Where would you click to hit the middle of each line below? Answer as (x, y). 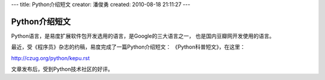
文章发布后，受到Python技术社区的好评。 (62, 69)
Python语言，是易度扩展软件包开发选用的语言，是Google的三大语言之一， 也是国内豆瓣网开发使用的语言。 (143, 35)
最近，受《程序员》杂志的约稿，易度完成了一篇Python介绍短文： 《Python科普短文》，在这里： (128, 47)
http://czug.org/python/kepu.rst (51, 58)
